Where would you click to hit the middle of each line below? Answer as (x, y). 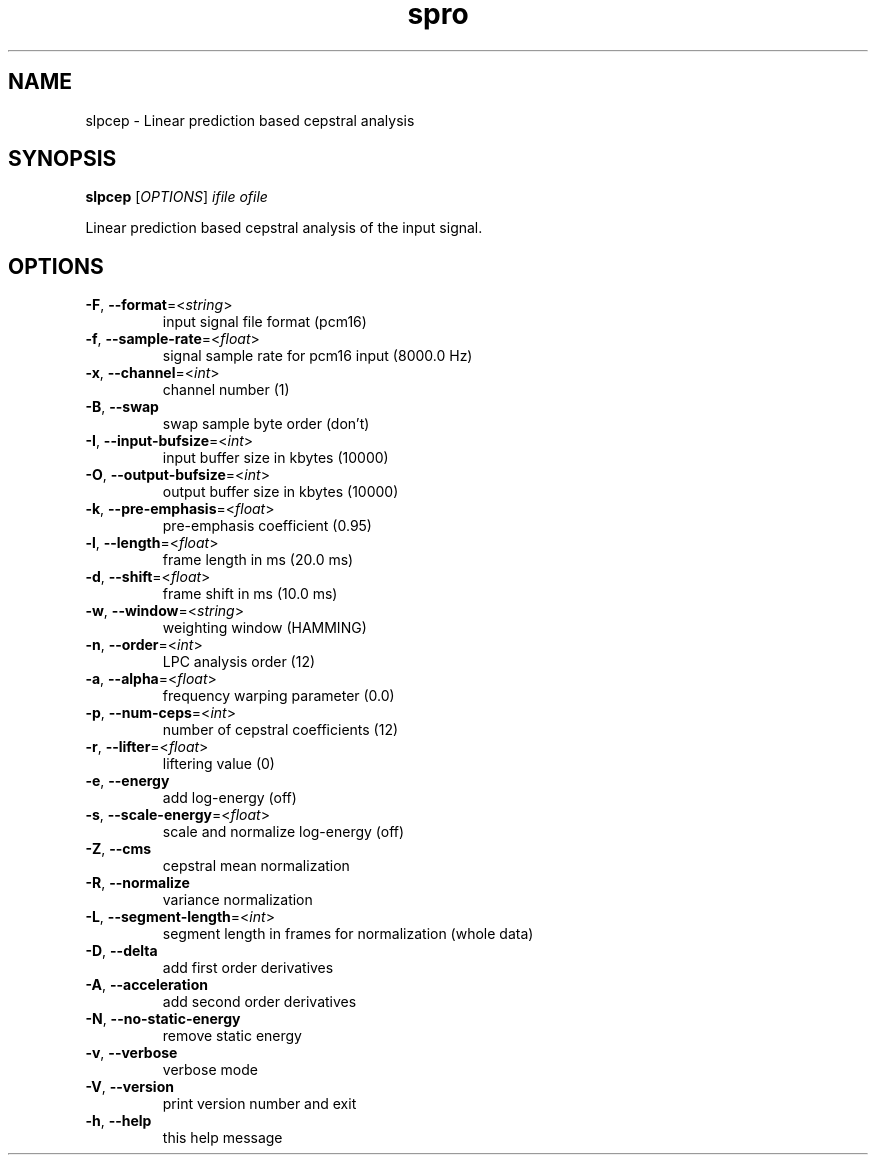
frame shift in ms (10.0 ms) (250, 594)
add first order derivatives (248, 968)
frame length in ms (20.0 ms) (258, 560)
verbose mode (210, 1070)
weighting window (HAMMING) (264, 628)
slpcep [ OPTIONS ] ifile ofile (176, 197)
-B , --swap (122, 407)
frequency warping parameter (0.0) (278, 696)
